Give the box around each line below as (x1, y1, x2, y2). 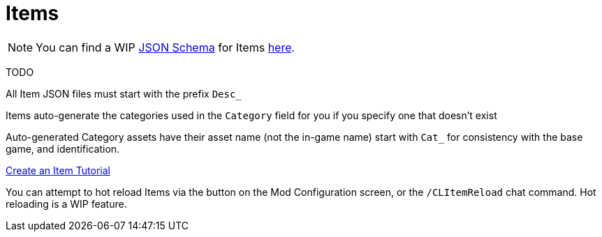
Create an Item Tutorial (6, 164, 110, 176)
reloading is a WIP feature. (6, 197, 127, 210)
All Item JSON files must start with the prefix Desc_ (6, 87, 242, 100)
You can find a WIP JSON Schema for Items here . (36, 40, 295, 54)
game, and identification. (6, 142, 120, 155)
